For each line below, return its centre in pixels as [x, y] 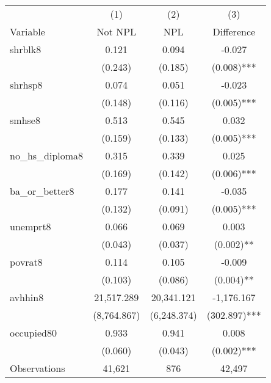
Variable [27, 31]
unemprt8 [31, 226]
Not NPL [117, 31]
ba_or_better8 [42, 191]
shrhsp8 [26, 85]
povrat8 [26, 262]
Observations [38, 368]
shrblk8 [26, 49]
